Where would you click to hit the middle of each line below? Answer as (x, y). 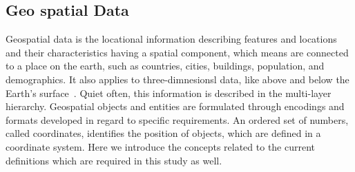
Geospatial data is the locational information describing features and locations (171, 39)
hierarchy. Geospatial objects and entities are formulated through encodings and (175, 106)
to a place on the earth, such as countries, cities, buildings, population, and (165, 66)
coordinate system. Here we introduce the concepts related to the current (161, 146)
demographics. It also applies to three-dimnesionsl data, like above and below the (177, 79)
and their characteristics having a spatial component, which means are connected (177, 52)
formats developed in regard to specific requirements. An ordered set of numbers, (177, 119)
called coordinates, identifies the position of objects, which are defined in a (163, 133)
